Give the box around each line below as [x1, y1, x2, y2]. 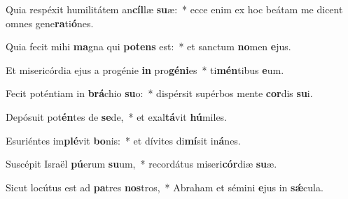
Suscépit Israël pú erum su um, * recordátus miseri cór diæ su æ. [6, 156, 277, 171]
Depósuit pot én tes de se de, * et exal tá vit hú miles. [6, 109, 228, 124]
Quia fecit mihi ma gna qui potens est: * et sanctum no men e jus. [6, 39, 291, 54]
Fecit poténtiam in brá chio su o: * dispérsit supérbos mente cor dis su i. [6, 86, 313, 101]
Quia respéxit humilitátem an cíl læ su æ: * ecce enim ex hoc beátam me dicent [6, 2, 343, 16]
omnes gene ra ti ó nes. [6, 15, 94, 30]
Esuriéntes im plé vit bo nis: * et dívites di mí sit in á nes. [6, 133, 241, 147]
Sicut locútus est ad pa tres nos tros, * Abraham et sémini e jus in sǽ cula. [6, 179, 323, 194]
